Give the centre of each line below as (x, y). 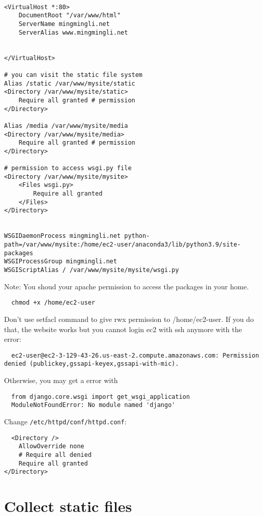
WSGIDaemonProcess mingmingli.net (63, 236)
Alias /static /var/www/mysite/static (70, 83)
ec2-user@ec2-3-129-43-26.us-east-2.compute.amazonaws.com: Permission (135, 355)
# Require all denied (55, 455)
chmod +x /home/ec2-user (53, 303)
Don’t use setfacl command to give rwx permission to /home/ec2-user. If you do (129, 319)
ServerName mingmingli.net (64, 24)
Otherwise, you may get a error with (61, 380)
